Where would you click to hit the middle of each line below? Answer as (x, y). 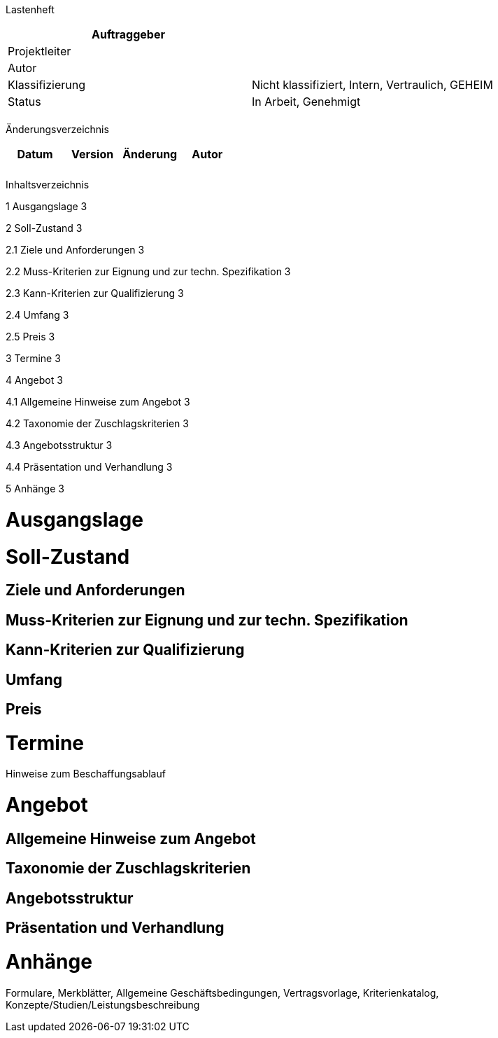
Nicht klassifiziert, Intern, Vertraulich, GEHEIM (372, 85)
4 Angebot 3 (34, 380)
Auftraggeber (128, 34)
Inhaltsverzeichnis (48, 185)
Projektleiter (40, 51)
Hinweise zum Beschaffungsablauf (86, 774)
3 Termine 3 (33, 358)
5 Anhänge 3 (35, 489)
